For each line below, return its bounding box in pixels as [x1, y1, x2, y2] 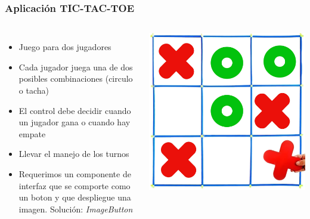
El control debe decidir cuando [18, 104, 131, 116]
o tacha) [18, 84, 49, 96]
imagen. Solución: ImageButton [18, 202, 133, 215]
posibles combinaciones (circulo [18, 72, 133, 85]
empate [18, 127, 46, 140]
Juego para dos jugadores [18, 41, 111, 53]
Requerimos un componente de [18, 167, 131, 180]
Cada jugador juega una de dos [18, 60, 133, 73]
